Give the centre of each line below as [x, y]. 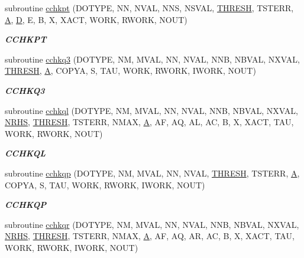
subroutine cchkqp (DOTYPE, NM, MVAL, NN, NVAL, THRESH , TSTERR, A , [152, 173]
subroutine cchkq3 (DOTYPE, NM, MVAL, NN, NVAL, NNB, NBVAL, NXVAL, [152, 59]
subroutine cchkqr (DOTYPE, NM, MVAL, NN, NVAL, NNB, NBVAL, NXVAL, [152, 224]
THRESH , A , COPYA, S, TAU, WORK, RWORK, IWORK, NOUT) [130, 71]
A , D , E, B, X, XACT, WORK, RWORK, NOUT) [96, 19]
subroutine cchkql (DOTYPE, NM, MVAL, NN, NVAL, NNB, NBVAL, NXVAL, [151, 110]
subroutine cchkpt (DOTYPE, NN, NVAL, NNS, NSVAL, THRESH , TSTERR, [149, 8]
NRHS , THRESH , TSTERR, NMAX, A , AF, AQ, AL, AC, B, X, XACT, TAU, [149, 122]
